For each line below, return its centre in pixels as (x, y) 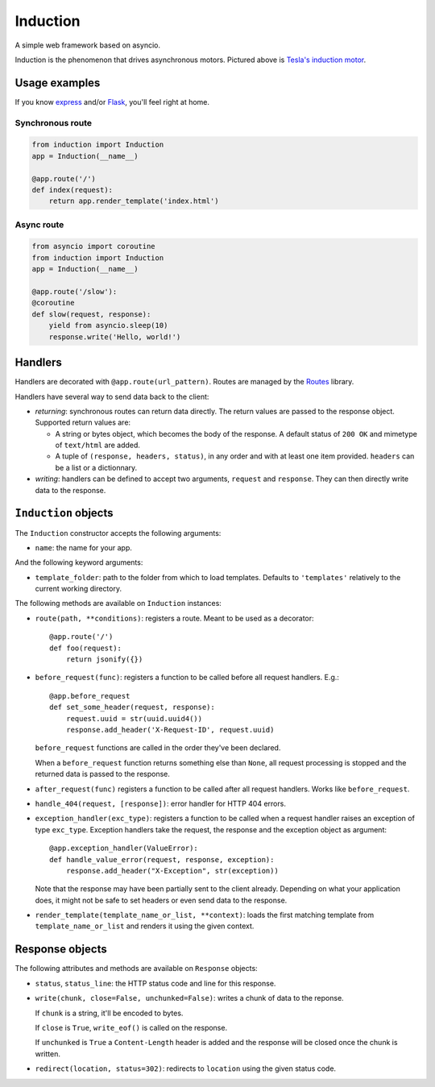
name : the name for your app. (84, 547)
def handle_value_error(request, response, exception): (162, 859)
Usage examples (58, 83)
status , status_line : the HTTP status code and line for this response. (155, 983)
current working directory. (79, 589)
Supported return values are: (83, 422)
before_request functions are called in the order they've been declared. (158, 748)
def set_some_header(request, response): (132, 707)
